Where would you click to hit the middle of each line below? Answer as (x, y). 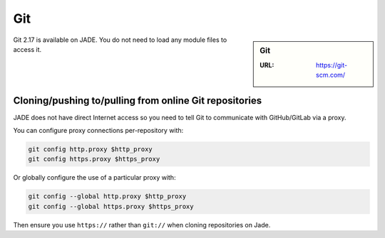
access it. (27, 49)
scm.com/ (331, 75)
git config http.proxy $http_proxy (90, 150)
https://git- (332, 65)
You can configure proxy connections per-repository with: (98, 131)
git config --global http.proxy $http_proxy (107, 196)
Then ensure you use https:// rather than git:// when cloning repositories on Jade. (142, 225)
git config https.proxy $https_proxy (94, 159)
